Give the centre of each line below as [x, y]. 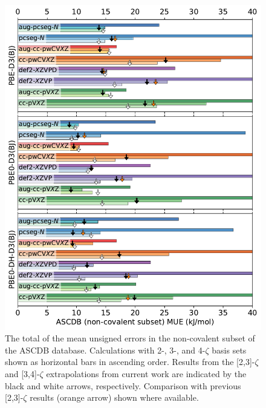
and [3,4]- [22, 374]
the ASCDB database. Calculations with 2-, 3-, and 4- [105, 350]
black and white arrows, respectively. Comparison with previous [123, 385]
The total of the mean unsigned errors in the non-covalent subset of [130, 338]
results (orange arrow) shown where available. [114, 397]
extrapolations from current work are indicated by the [146, 374]
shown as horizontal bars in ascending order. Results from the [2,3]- [130, 362]
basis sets [229, 350]
